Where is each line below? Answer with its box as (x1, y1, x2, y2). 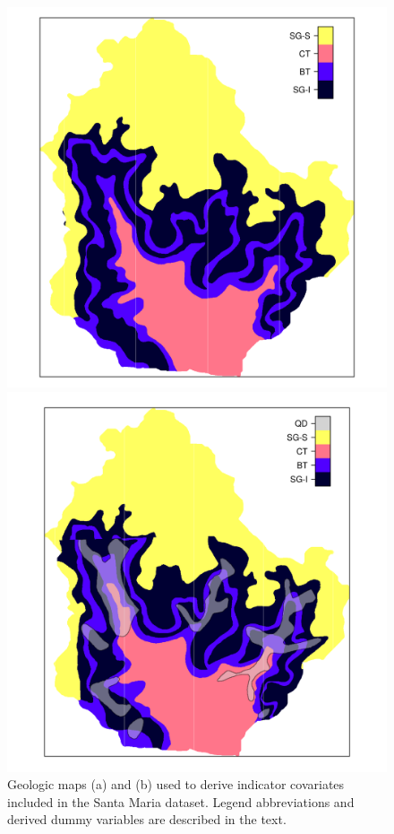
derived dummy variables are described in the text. (7, 810, 287, 829)
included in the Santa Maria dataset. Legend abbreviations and (7, 792, 355, 811)
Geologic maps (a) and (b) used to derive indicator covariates (7, 775, 345, 794)
